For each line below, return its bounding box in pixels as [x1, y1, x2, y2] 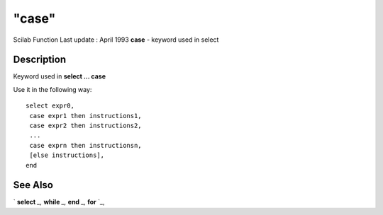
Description [13, 54, 67, 66]
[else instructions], [29, 151, 105, 159]
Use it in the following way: [13, 85, 92, 93]
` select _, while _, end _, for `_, [13, 198, 105, 207]
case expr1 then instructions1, [29, 112, 142, 120]
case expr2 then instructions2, [29, 122, 142, 130]
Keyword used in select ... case [13, 72, 106, 81]
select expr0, [26, 102, 74, 110]
